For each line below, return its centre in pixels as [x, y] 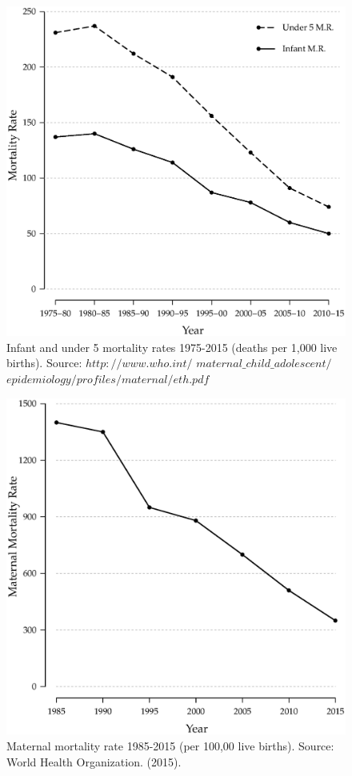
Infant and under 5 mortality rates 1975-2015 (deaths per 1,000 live [172, 347]
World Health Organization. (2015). [94, 761]
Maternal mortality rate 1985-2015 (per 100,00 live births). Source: [170, 745]
